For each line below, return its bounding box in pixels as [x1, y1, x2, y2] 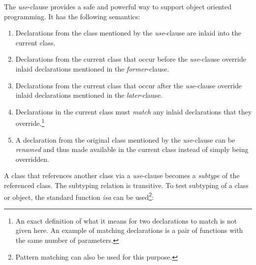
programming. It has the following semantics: [4, 11, 140, 21]
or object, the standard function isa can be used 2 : [4, 190, 154, 202]
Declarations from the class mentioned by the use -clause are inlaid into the [15, 28, 241, 38]
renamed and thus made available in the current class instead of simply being [15, 144, 249, 154]
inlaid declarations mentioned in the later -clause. [15, 90, 163, 100]
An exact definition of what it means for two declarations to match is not [15, 215, 237, 226]
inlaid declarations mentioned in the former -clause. [15, 63, 169, 74]
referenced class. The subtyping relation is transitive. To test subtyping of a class [4, 180, 249, 190]
